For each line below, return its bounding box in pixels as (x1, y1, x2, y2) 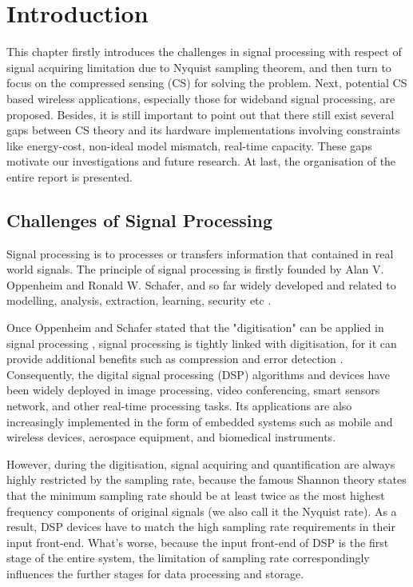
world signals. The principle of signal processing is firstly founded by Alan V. (6, 261, 384, 278)
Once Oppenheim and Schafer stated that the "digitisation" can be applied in (6, 319, 384, 336)
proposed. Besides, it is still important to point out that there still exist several (6, 106, 395, 122)
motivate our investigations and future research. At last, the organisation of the (6, 153, 396, 170)
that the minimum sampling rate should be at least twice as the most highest (6, 486, 385, 503)
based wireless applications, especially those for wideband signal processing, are (6, 90, 395, 106)
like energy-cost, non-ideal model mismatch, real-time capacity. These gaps (6, 137, 372, 154)
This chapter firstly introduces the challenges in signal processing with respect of (6, 43, 402, 60)
